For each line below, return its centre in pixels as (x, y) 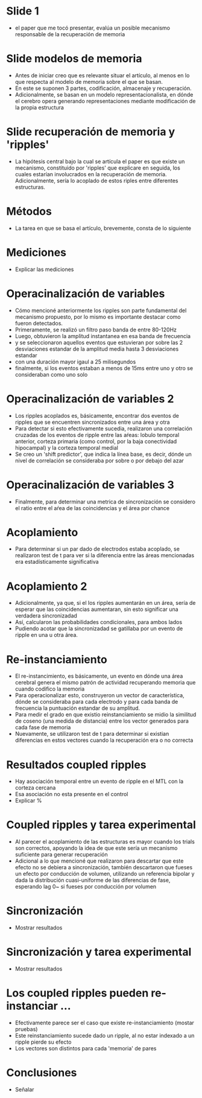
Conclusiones (42, 1073)
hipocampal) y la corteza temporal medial (67, 447)
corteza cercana (35, 788)
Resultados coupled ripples (76, 764)
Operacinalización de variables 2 (90, 399)
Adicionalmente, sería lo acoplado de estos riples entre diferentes (97, 180)
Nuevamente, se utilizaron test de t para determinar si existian (92, 734)
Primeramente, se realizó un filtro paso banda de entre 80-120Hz (96, 330)
